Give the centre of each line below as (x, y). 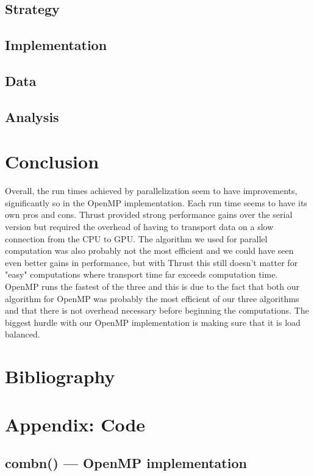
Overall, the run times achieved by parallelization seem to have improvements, (151, 191)
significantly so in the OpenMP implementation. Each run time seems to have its (156, 202)
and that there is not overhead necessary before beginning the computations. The (157, 310)
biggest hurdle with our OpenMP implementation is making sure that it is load (153, 322)
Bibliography (60, 376)
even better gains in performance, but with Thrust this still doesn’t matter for (152, 262)
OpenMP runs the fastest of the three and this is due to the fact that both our (152, 286)
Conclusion (52, 161)
